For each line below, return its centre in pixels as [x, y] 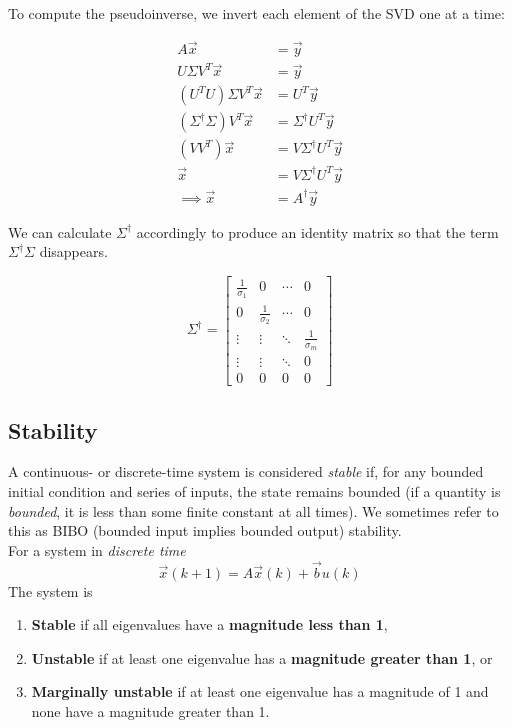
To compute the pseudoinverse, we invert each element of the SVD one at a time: [256, 13]
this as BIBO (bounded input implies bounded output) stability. [205, 530]
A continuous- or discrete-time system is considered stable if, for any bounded [246, 471]
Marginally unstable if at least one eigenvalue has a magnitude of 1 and [260, 691]
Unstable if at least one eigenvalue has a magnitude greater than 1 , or [262, 657]
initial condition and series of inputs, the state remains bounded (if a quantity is [254, 490]
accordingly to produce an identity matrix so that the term [317, 231]
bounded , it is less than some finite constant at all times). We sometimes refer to [253, 510]
